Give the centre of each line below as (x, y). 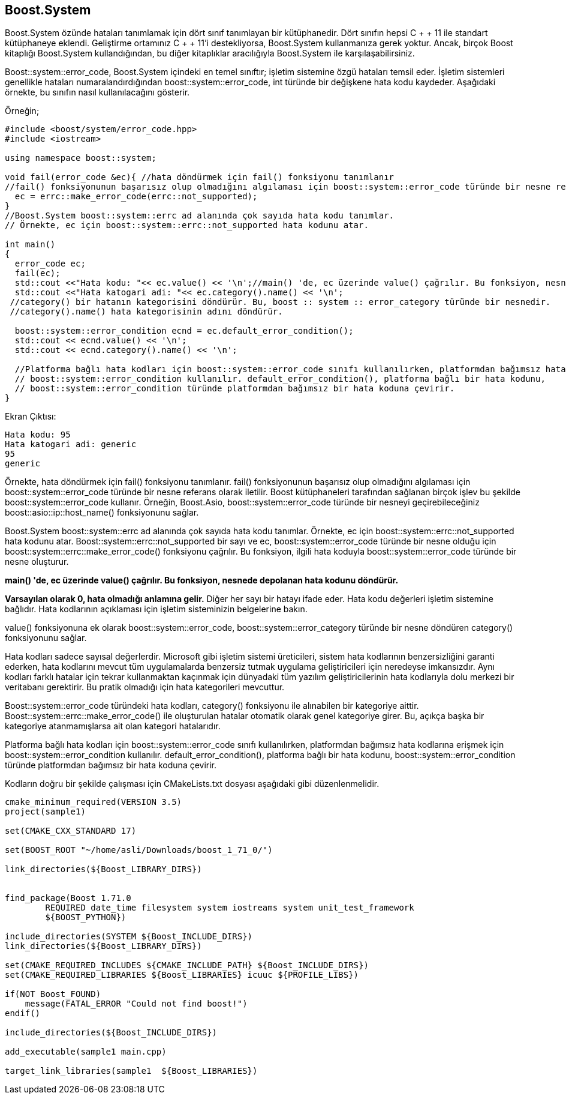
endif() (23, 1013)
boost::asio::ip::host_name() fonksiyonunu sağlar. (102, 513)
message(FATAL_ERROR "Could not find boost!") (136, 1004)
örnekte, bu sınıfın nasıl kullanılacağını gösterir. (97, 92)
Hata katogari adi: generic (71, 444)
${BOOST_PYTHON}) (86, 917)
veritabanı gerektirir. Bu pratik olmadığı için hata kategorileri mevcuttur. (145, 687)
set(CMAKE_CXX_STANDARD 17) (71, 831)
